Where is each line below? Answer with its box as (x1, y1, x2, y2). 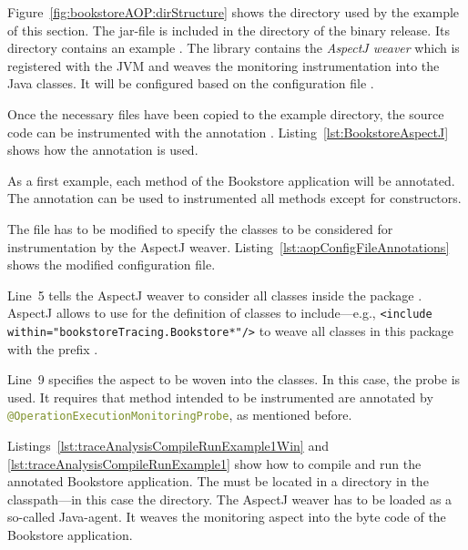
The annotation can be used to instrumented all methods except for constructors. (7, 188, 462, 208)
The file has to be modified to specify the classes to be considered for (7, 219, 393, 238)
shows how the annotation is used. (7, 140, 198, 159)
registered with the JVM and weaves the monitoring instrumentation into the (7, 56, 440, 75)
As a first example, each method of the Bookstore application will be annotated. (7, 170, 455, 189)
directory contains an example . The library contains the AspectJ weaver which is (7, 38, 460, 57)
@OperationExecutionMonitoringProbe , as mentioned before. (7, 405, 352, 424)
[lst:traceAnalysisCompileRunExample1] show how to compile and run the (7, 453, 422, 473)
